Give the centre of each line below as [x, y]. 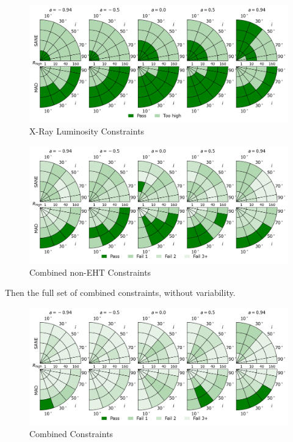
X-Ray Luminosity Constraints [87, 131]
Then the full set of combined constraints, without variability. [120, 293]
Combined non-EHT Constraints [90, 272]
